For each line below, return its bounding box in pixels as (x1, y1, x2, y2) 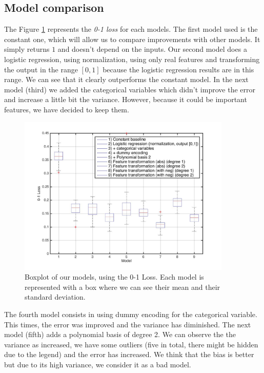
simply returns (4, 44, 50, 54)
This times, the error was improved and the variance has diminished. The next (4, 319, 251, 329)
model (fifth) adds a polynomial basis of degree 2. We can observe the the (4, 329, 236, 340)
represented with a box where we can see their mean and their (25, 281, 220, 292)
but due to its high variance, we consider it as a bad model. (4, 359, 191, 369)
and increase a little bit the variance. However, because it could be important (4, 94, 247, 105)
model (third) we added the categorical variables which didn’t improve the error (4, 84, 255, 94)
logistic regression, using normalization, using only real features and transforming (4, 53, 260, 64)
